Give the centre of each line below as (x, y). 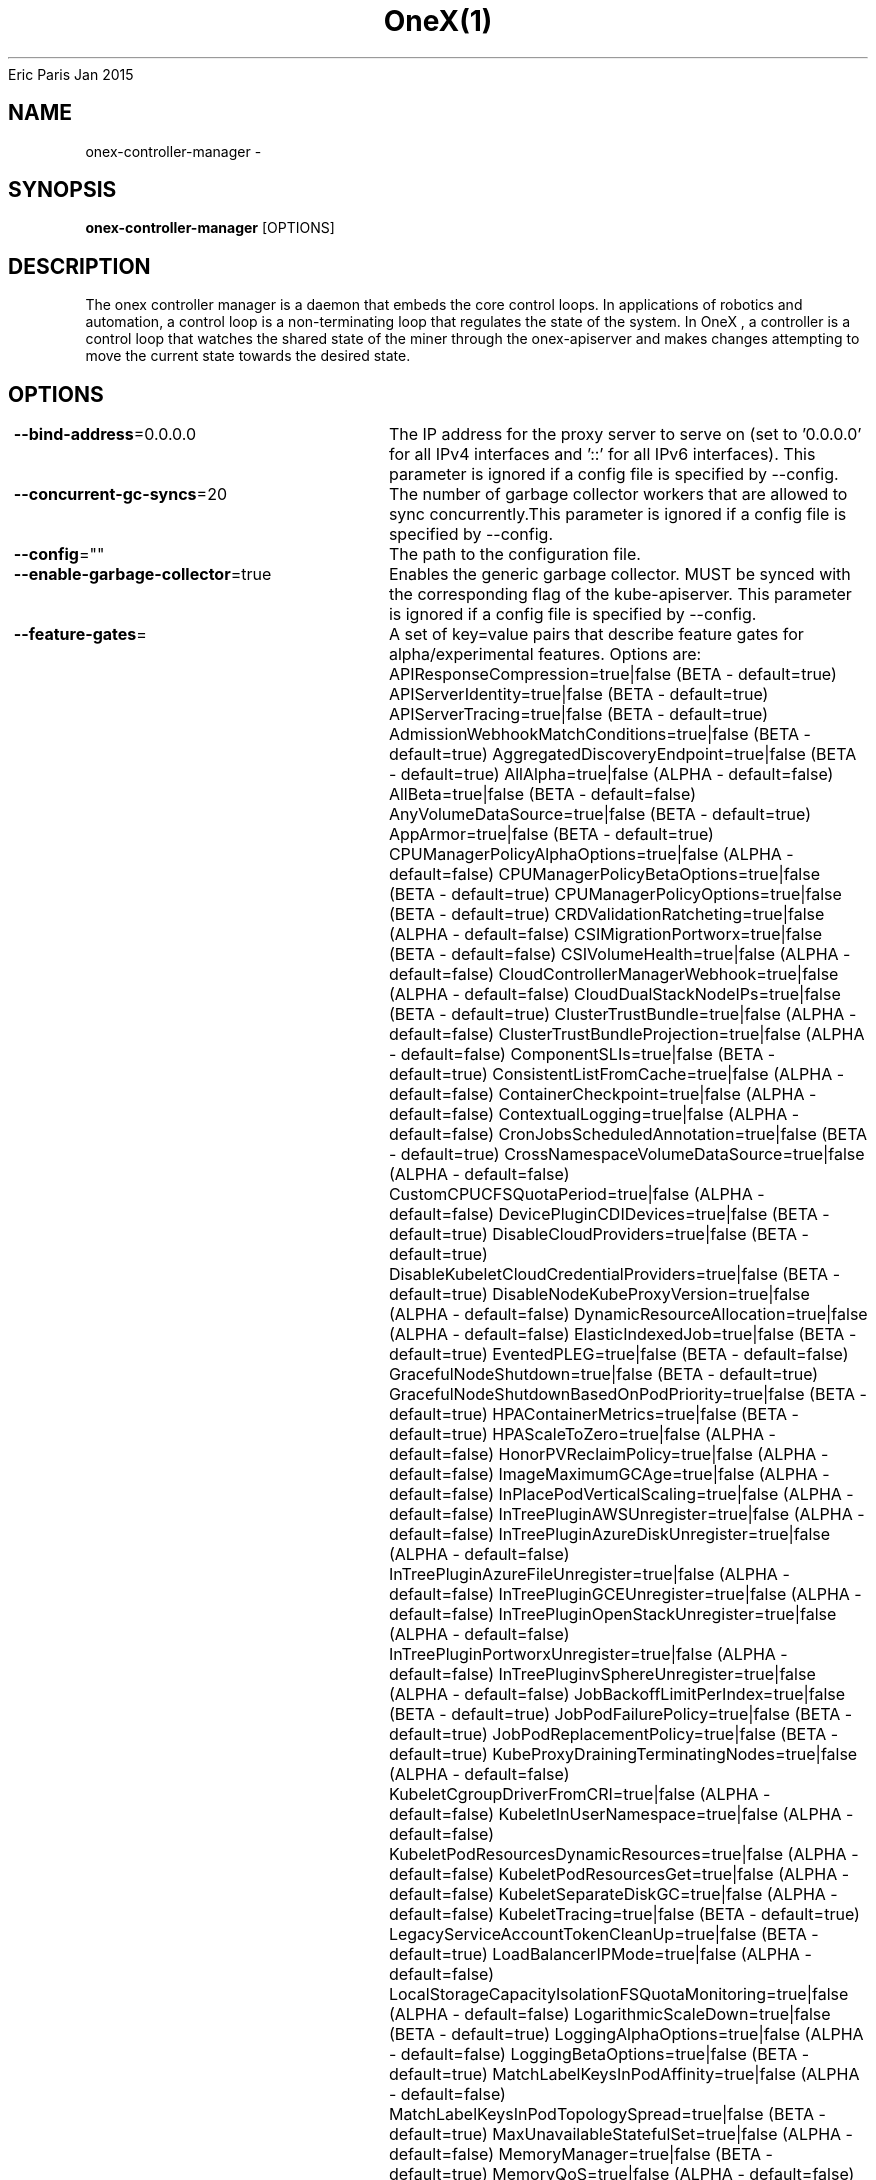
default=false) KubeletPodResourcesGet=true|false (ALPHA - (619, 1874)
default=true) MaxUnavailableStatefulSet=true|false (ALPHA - (620, 2134)
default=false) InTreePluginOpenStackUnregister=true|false (612, 1614)
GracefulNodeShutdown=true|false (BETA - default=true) (603, 1374)
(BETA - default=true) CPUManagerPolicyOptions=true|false (615, 894)
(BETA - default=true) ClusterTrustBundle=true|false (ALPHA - (622, 1014)
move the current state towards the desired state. (248, 356)
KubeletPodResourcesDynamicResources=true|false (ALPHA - (623, 1854)
